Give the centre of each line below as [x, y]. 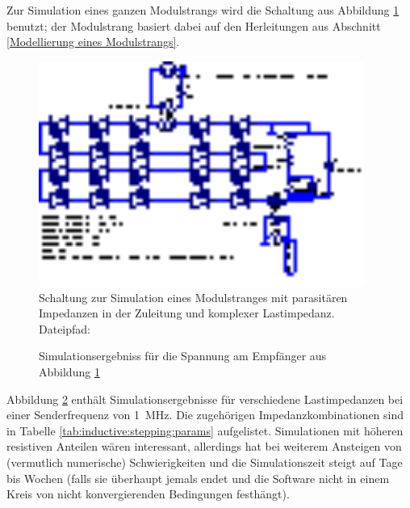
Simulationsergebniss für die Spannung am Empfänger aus [183, 356]
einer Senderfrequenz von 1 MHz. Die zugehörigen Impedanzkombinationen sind [205, 415]
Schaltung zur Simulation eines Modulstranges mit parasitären [193, 297]
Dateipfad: [65, 328]
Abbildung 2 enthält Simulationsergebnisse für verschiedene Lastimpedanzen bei [205, 399]
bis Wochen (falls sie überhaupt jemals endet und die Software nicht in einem [198, 478]
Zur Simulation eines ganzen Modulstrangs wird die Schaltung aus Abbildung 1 [203, 10]
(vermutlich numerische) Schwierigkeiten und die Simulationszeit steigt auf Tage [205, 462]
